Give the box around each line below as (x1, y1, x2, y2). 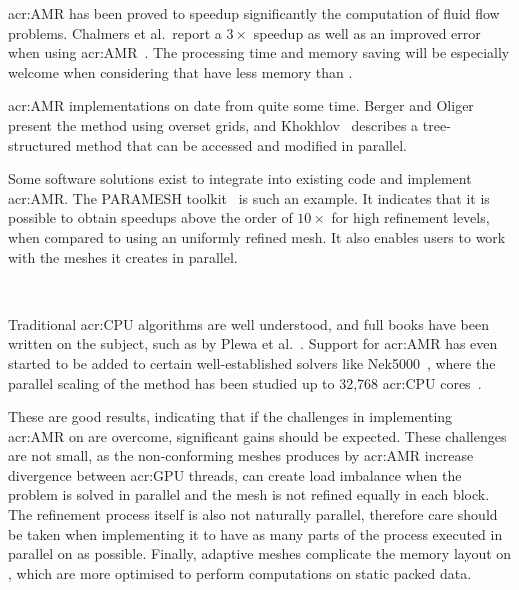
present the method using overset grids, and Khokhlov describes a (8, 114, 419, 135)
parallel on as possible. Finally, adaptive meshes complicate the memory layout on (8, 543, 512, 564)
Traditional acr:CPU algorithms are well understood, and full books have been (8, 313, 489, 334)
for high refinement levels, (331, 207, 490, 228)
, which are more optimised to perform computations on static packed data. (8, 562, 472, 583)
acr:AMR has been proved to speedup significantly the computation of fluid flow (8, 3, 500, 23)
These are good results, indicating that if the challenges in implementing (8, 406, 453, 427)
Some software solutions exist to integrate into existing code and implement (8, 168, 472, 189)
